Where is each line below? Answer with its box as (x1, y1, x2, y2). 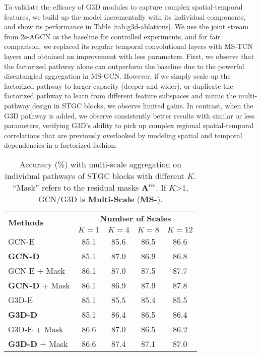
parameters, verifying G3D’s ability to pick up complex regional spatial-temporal (4, 120, 254, 131)
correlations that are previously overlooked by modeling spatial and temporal (4, 130, 242, 140)
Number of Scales (100, 212, 171, 224)
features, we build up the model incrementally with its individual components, (4, 11, 246, 22)
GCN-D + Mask (8, 279, 70, 291)
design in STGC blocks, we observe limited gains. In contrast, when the (32, 100, 253, 110)
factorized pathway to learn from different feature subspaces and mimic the (4, 90, 236, 101)
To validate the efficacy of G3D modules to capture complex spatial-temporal (4, 2, 243, 12)
